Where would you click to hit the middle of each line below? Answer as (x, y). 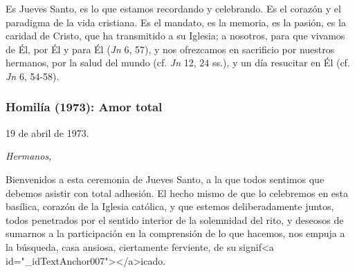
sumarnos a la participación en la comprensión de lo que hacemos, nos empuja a (175, 233)
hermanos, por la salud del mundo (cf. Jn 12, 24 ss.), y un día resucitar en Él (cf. (178, 63)
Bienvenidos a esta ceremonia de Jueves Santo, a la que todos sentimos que (165, 179)
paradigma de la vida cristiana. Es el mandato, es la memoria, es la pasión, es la (176, 22)
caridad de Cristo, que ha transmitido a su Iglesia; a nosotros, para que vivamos (175, 36)
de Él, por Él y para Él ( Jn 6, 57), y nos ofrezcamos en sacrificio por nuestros (170, 49)
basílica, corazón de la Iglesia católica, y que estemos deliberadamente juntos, (170, 206)
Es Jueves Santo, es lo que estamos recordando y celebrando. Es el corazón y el (173, 8)
